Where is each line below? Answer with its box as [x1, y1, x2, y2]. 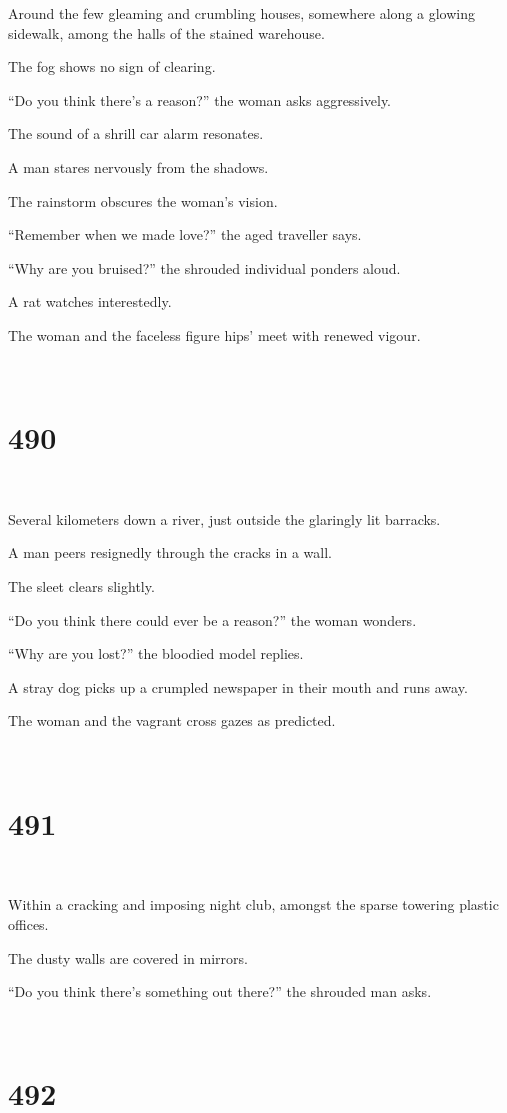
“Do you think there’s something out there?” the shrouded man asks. [8, 981, 432, 1002]
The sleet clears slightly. [8, 576, 155, 597]
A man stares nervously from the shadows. [8, 156, 269, 177]
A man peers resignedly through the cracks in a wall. [8, 542, 332, 563]
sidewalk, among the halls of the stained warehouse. [8, 22, 325, 43]
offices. [8, 913, 49, 934]
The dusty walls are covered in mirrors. [8, 947, 248, 968]
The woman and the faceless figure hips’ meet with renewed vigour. [8, 324, 421, 345]
